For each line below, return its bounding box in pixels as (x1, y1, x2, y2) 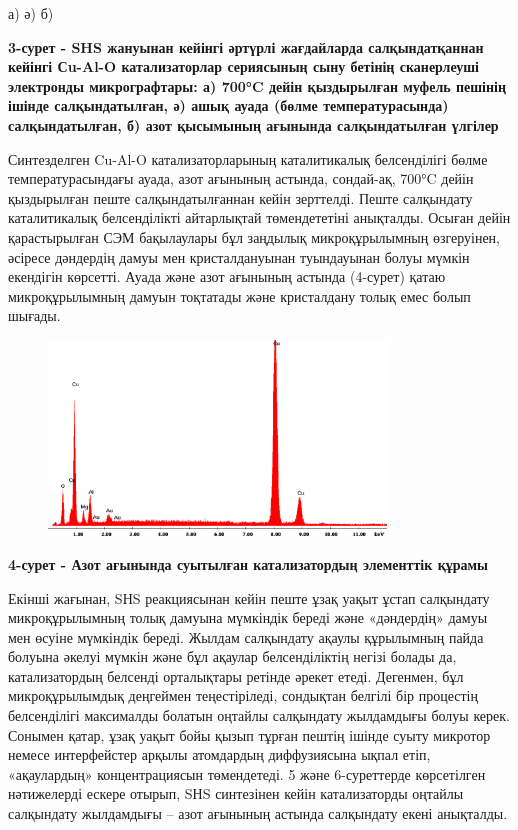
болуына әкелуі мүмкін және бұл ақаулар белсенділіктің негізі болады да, (8, 646, 457, 667)
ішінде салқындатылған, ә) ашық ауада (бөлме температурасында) (8, 95, 449, 116)
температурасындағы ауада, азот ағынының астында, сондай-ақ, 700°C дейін (8, 168, 474, 189)
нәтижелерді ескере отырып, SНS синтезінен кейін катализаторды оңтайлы (8, 783, 464, 804)
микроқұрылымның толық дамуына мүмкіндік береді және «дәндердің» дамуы (8, 607, 488, 628)
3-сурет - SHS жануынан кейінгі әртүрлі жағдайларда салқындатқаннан (8, 36, 484, 57)
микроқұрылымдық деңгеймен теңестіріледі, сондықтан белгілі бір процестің (8, 685, 478, 706)
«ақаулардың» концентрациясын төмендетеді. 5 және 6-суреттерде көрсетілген (8, 763, 486, 784)
